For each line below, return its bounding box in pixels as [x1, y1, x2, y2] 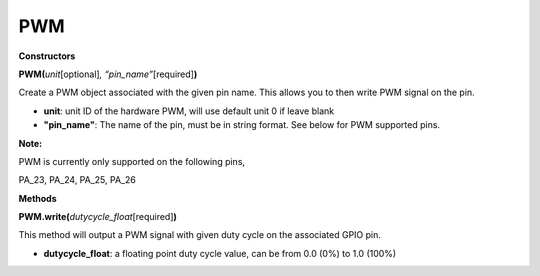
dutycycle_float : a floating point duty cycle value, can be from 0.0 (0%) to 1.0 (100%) [43, 247, 397, 259]
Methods [18, 192, 57, 204]
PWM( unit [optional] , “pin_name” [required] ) [18, 68, 198, 80]
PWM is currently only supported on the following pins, [18, 155, 245, 167]
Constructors [18, 50, 76, 62]
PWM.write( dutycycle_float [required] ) [18, 211, 177, 223]
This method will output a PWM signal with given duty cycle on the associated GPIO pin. [18, 229, 382, 241]
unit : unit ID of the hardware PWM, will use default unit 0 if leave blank [43, 105, 335, 117]
